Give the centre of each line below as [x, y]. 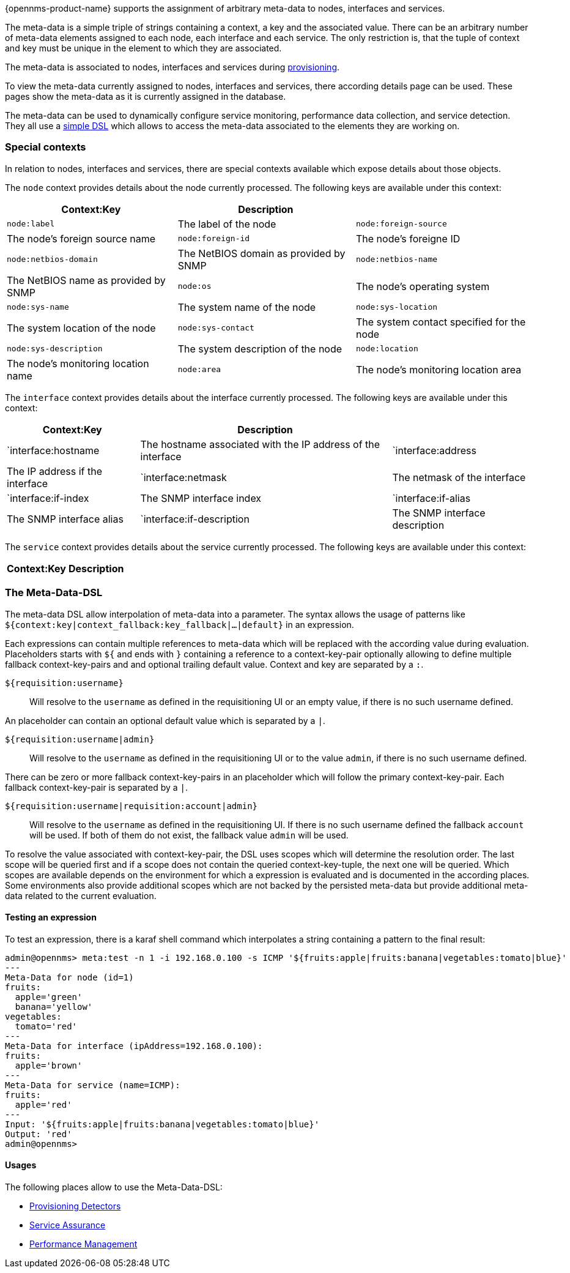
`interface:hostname [53, 450]
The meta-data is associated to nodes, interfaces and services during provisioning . [172, 67]
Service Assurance [68, 1225]
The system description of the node [260, 349]
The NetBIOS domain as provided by [261, 253]
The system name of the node [247, 307]
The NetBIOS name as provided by [86, 280]
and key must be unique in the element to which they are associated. [143, 48]
